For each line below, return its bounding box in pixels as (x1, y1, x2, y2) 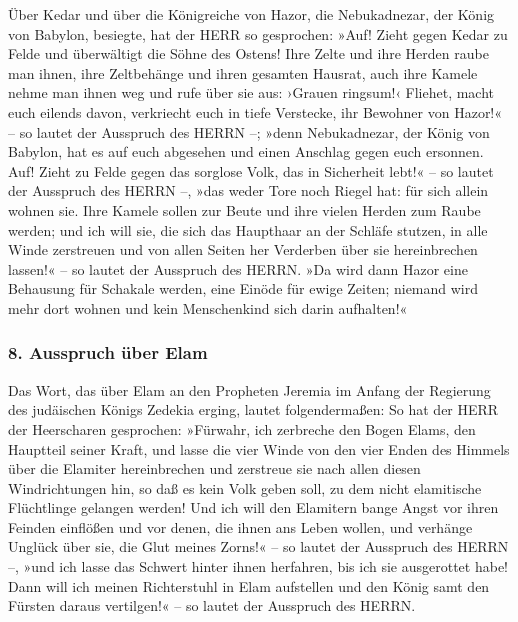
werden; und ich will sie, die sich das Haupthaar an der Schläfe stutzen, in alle (8, 219, 488, 240)
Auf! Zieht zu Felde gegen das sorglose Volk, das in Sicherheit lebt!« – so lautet (8, 160, 494, 181)
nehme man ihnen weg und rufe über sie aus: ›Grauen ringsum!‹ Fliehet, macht (8, 82, 495, 103)
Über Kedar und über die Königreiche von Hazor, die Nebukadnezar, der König (8, 4, 495, 24)
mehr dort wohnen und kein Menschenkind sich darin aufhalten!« (8, 297, 408, 318)
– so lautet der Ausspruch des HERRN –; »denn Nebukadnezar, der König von (8, 121, 490, 142)
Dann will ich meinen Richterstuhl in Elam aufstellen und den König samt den (8, 575, 490, 596)
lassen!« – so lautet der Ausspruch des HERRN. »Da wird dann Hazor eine (8, 258, 468, 279)
